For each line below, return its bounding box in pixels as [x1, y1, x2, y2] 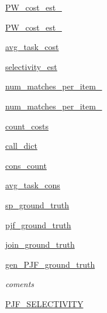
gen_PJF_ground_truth [5, 258, 95, 270]
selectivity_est [5, 60, 57, 72]
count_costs [5, 119, 49, 132]
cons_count [5, 159, 47, 171]
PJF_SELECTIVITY [5, 297, 84, 309]
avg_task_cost [5, 41, 59, 53]
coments [5, 278, 34, 290]
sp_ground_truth [5, 198, 70, 211]
